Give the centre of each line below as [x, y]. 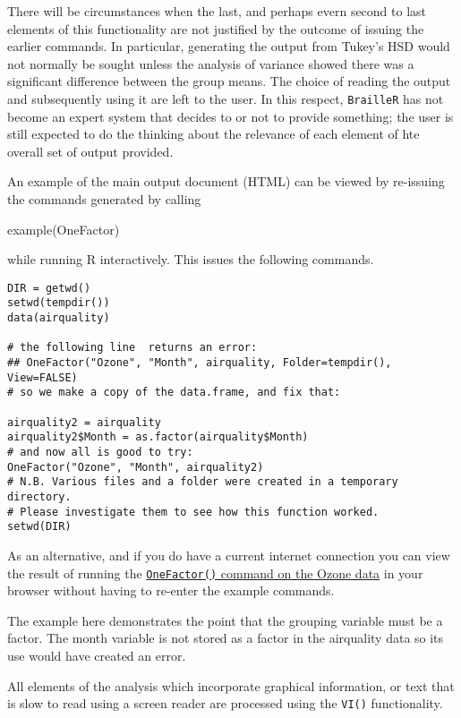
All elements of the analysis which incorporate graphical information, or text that [231, 685]
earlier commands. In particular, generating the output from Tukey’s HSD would [229, 46]
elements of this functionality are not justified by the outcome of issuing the [216, 28]
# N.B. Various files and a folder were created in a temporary [203, 482]
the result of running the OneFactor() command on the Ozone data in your [215, 573]
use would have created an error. [97, 655]
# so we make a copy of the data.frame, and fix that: [174, 393]
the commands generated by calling [104, 199]
